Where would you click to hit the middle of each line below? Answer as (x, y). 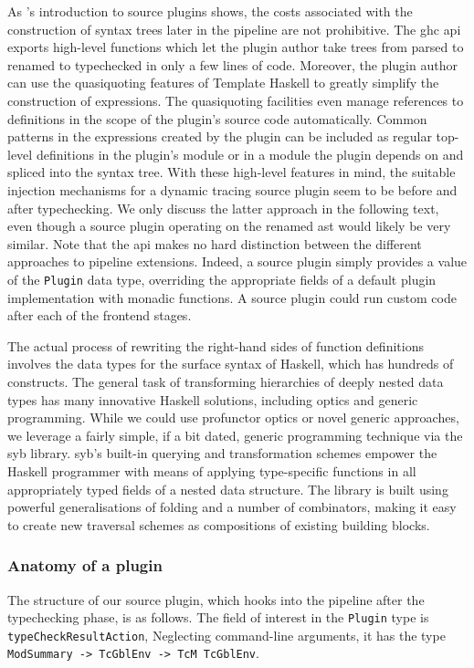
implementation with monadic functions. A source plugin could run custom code (232, 297)
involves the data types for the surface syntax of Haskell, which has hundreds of (231, 364)
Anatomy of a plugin (85, 565)
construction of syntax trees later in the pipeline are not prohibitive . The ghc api (234, 29)
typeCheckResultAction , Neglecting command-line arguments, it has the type (226, 635)
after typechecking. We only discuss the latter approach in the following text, (223, 208)
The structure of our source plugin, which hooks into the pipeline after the (216, 599)
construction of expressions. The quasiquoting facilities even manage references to (236, 100)
